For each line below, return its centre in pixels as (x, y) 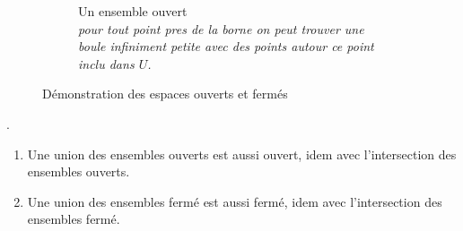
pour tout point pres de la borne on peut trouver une (221, 28)
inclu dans (106, 63)
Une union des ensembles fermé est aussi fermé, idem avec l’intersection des (235, 201)
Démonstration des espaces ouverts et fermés (165, 94)
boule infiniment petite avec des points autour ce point (226, 46)
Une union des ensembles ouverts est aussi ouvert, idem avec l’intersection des (242, 154)
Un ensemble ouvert (133, 11)
